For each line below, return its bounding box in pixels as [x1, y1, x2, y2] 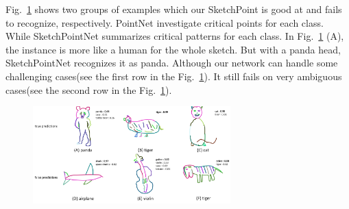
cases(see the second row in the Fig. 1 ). [5, 82, 172, 97]
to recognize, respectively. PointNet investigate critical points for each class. [5, 15, 324, 29]
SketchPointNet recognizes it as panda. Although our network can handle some [5, 56, 338, 70]
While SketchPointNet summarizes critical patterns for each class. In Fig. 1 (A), [5, 29, 344, 43]
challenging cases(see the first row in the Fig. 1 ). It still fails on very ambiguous [5, 69, 342, 83]
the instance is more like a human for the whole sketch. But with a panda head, [5, 42, 341, 56]
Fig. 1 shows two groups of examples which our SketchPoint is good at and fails [5, 2, 342, 16]
